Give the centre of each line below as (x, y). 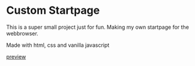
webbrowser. (22, 33)
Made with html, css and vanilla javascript (58, 45)
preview (16, 56)
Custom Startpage (53, 10)
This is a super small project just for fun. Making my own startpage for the (97, 27)
